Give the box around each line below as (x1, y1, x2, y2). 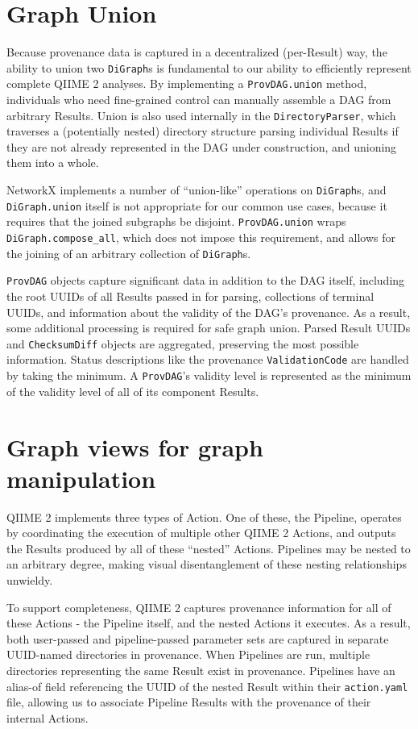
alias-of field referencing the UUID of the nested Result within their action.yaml (6, 677, 408, 694)
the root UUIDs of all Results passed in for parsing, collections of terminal (6, 288, 375, 304)
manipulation (6, 461, 156, 494)
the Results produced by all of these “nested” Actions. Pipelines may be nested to (6, 539, 411, 556)
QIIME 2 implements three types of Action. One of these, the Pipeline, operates (6, 508, 402, 525)
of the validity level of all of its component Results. (6, 382, 259, 399)
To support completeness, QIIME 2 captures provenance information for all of (6, 598, 391, 615)
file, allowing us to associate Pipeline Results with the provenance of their (6, 694, 371, 710)
